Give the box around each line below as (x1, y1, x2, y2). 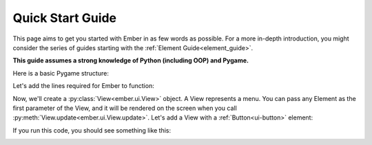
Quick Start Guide (12, 10, 117, 25)
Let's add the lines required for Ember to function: (12, 82, 154, 90)
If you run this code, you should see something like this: (12, 126, 172, 134)
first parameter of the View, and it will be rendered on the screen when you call (12, 104, 237, 112)
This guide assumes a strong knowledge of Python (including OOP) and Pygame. (12, 56, 249, 65)
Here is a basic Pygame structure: (12, 69, 110, 77)
